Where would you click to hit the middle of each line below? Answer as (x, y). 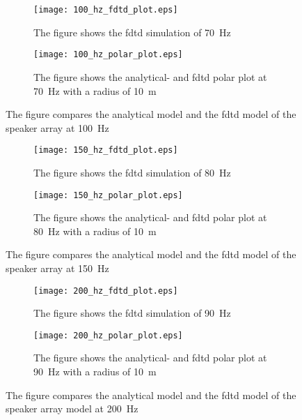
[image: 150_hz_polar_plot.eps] (108, 195)
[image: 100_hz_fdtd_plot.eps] (106, 10)
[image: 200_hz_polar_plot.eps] (108, 335)
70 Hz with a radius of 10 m (95, 90)
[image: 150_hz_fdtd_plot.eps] (106, 150)
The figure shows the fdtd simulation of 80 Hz (132, 172)
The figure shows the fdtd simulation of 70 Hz (132, 32)
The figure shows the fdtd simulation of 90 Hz (132, 313)
